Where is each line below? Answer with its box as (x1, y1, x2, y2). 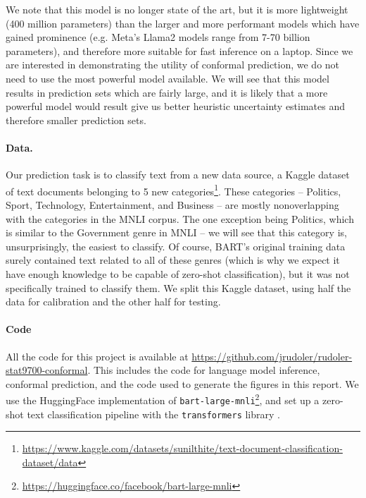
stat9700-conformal (6, 363, 88, 377)
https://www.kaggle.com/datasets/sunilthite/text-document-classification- (22, 441, 343, 456)
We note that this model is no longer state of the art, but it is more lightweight (6, 2, 348, 16)
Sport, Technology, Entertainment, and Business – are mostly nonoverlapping (6, 197, 339, 212)
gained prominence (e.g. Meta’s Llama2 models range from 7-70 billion (6, 30, 310, 44)
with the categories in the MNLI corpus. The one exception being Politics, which (6, 211, 354, 226)
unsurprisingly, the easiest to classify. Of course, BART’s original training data (6, 238, 346, 253)
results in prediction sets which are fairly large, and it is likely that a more (6, 85, 328, 99)
